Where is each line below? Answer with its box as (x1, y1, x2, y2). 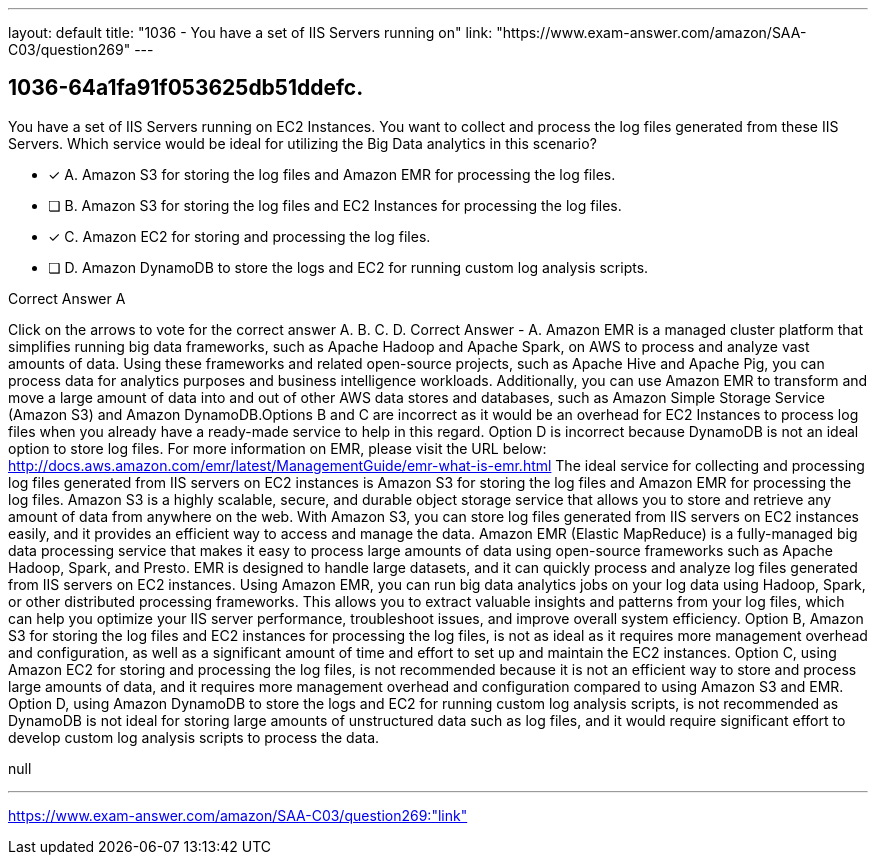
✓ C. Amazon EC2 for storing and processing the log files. (48, 227, 431, 245)
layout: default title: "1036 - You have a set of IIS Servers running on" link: (8, 24, 493, 41)
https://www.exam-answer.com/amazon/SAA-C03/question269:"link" (8, 806, 468, 824)
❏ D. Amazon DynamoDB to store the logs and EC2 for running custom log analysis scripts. (48, 258, 649, 276)
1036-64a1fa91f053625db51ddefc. (8, 75, 364, 101)
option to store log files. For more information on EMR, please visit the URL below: (8, 439, 547, 457)
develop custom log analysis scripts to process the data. (8, 728, 380, 746)
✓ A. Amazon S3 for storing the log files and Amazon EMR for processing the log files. (48, 165, 616, 183)
